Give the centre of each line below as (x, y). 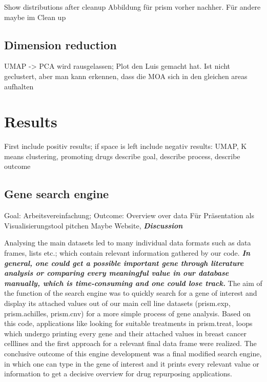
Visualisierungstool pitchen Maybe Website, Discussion (94, 225)
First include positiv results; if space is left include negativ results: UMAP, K (126, 146)
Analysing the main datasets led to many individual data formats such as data (128, 243)
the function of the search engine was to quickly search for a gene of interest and (131, 293)
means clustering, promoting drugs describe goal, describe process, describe (122, 156)
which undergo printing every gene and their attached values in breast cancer (125, 333)
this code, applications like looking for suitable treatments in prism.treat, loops (128, 323)
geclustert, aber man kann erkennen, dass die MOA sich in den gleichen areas (126, 76)
